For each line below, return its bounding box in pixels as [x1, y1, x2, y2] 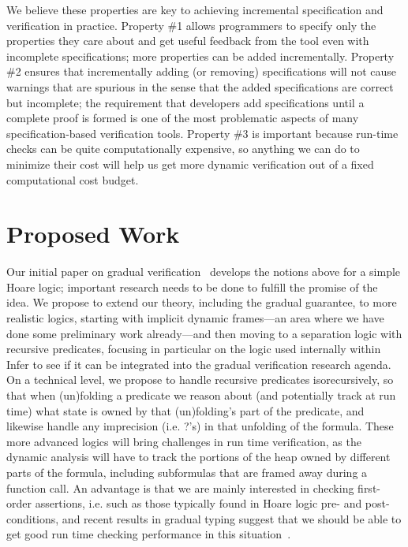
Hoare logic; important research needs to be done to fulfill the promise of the [6, 278, 378, 295]
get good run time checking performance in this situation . [6, 526, 291, 542]
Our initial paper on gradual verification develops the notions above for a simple [6, 263, 401, 280]
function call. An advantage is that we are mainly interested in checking [6, 479, 354, 496]
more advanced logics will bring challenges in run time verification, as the [6, 433, 361, 449]
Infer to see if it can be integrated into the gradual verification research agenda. [6, 355, 391, 372]
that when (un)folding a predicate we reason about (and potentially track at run [6, 387, 396, 403]
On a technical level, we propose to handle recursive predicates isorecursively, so [6, 371, 394, 388]
